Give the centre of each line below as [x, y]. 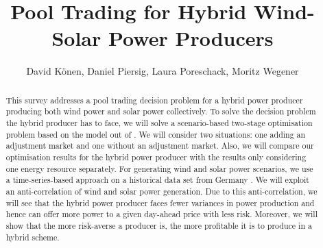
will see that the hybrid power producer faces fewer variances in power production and [160, 202]
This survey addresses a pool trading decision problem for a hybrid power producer [154, 100]
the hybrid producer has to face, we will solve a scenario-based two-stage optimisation [159, 123]
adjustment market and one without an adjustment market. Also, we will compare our [160, 146]
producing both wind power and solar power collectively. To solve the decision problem [161, 111]
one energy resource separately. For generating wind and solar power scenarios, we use [159, 168]
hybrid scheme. [33, 237]
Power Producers [191, 38]
